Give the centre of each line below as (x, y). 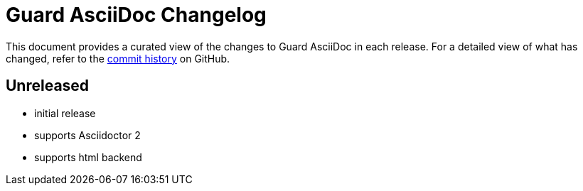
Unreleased (48, 86)
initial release (65, 113)
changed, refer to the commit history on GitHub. (118, 58)
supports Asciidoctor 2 (87, 135)
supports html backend (88, 157)
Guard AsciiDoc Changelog (136, 15)
